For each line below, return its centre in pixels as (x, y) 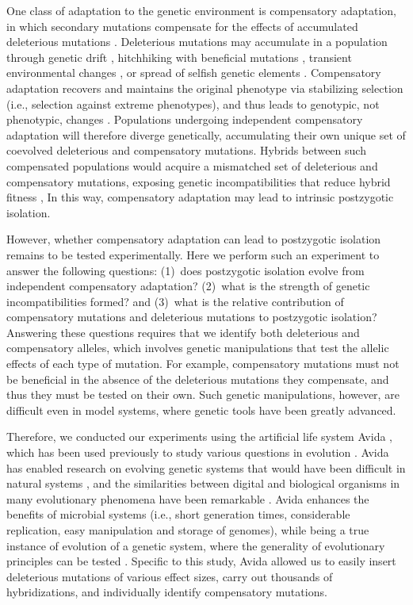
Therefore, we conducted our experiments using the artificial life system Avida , (200, 437)
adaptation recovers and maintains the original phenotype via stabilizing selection (205, 88)
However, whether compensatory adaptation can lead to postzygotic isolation (194, 239)
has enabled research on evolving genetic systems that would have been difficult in (206, 467)
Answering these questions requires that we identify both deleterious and (183, 332)
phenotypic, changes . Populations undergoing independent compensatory (185, 119)
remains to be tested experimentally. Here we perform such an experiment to (193, 254)
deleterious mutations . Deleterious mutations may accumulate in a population (197, 42)
